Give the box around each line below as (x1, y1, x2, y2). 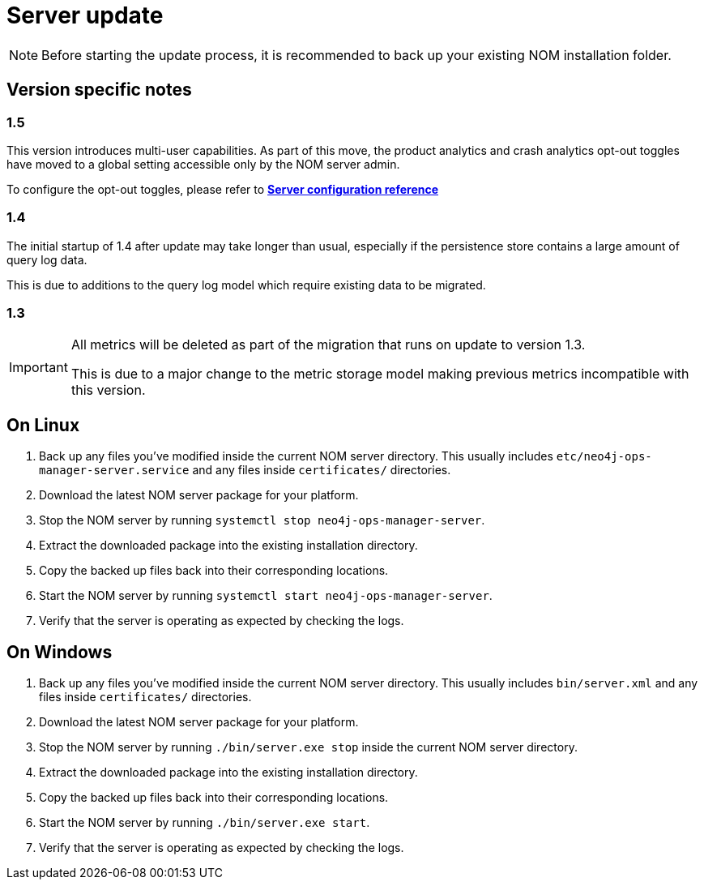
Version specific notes (6, 79, 192, 101)
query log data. (6, 252, 87, 267)
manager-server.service (39, 464, 190, 477)
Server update (6, 2, 164, 29)
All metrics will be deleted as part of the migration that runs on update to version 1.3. (70, 336, 586, 353)
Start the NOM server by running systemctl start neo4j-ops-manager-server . (39, 589, 493, 603)
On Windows (6, 641, 113, 662)
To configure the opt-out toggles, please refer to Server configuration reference (6, 182, 439, 196)
